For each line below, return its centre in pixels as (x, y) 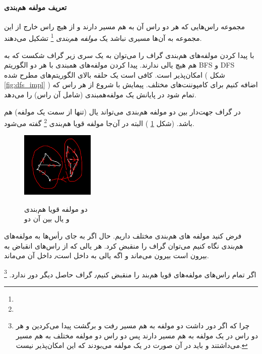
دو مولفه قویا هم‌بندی (56, 209)
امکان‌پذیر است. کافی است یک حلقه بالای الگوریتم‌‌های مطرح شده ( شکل (115, 74)
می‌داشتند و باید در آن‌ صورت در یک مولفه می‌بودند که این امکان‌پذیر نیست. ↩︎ (132, 345)
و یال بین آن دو (47, 219)
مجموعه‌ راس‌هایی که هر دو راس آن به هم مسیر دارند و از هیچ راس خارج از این (124, 26)
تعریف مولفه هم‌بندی (36, 7)
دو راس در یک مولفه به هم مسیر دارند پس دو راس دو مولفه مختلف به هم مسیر (137, 335)
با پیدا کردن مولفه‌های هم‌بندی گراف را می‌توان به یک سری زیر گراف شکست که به (129, 55)
